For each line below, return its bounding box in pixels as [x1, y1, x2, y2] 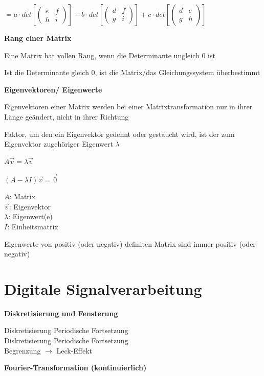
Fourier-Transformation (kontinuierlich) [4, 362, 147, 373]
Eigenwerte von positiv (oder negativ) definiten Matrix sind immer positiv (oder [4, 238, 256, 249]
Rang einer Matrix [4, 33, 72, 43]
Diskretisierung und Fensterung [4, 308, 118, 318]
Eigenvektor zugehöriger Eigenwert [4, 138, 113, 149]
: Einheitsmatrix [7, 221, 58, 231]
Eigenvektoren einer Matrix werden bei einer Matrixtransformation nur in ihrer [4, 101, 253, 112]
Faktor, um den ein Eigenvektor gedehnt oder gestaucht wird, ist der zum [4, 128, 235, 139]
